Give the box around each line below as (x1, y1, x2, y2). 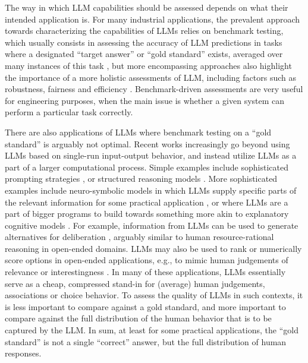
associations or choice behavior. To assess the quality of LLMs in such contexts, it (5, 289, 303, 301)
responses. (5, 347, 42, 359)
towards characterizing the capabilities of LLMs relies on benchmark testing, (5, 24, 284, 37)
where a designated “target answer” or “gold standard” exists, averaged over (5, 48, 283, 60)
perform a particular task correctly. (5, 106, 133, 118)
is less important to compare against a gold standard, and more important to (5, 300, 286, 313)
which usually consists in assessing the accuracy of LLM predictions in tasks (5, 36, 282, 48)
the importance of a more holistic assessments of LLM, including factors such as (5, 71, 296, 83)
